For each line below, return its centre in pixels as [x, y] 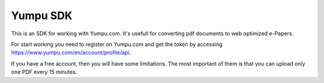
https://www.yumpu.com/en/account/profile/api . [71, 53]
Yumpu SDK [42, 16]
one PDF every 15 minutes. [44, 72]
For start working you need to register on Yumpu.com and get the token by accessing [117, 44]
